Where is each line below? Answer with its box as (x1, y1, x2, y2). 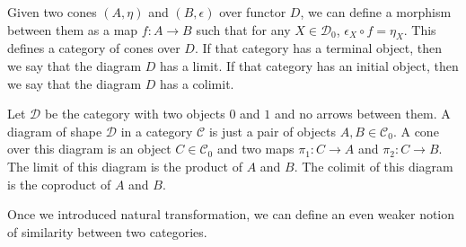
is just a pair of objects (208, 121, 336, 140)
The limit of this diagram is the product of (7, 156, 242, 175)
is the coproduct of (7, 174, 111, 193)
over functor (219, 3, 286, 21)
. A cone (392, 121, 439, 140)
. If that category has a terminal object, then (194, 39, 443, 57)
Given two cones (7, 3, 97, 21)
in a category (120, 121, 193, 140)
